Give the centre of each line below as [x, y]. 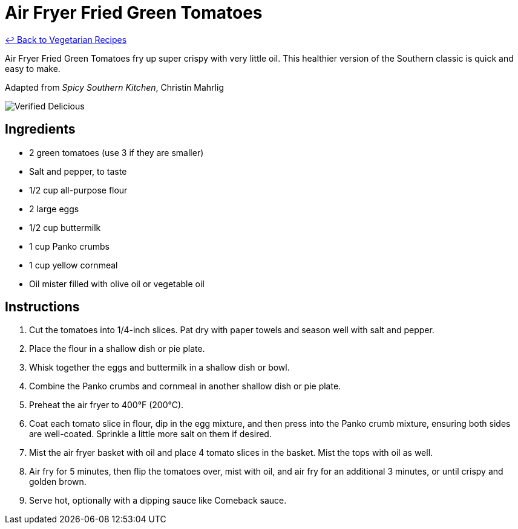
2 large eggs [54, 209]
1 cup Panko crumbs [69, 246]
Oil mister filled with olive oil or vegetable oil [117, 284]
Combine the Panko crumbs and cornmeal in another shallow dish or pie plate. [185, 386]
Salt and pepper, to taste [78, 171]
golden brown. [58, 482]
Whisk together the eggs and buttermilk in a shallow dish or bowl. [159, 368]
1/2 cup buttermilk [65, 227]
